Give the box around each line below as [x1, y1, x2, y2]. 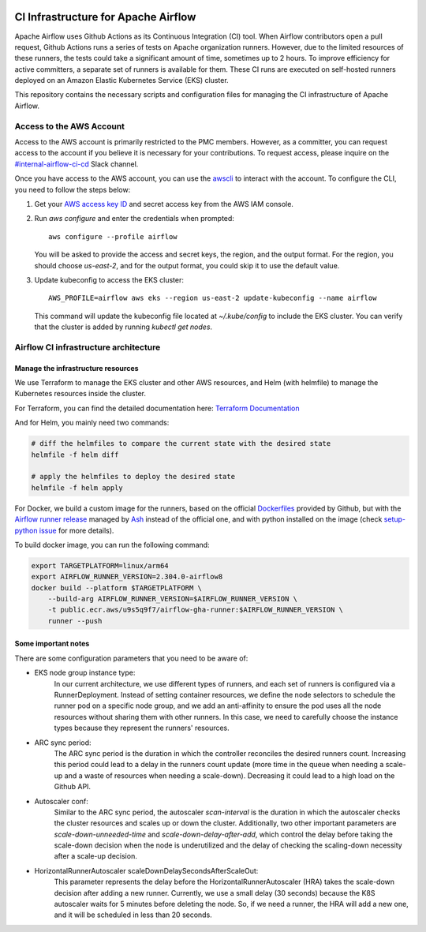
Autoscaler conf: [34, 796, 88, 806]
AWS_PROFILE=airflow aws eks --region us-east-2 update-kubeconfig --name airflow [48, 294, 377, 303]
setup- [383, 515, 406, 524]
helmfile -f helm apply [31, 483, 124, 492]
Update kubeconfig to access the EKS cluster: [34, 275, 185, 284]
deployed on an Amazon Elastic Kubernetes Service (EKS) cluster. [14, 76, 229, 85]
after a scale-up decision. [54, 852, 137, 861]
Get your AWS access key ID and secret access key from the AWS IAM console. [34, 199, 293, 208]
